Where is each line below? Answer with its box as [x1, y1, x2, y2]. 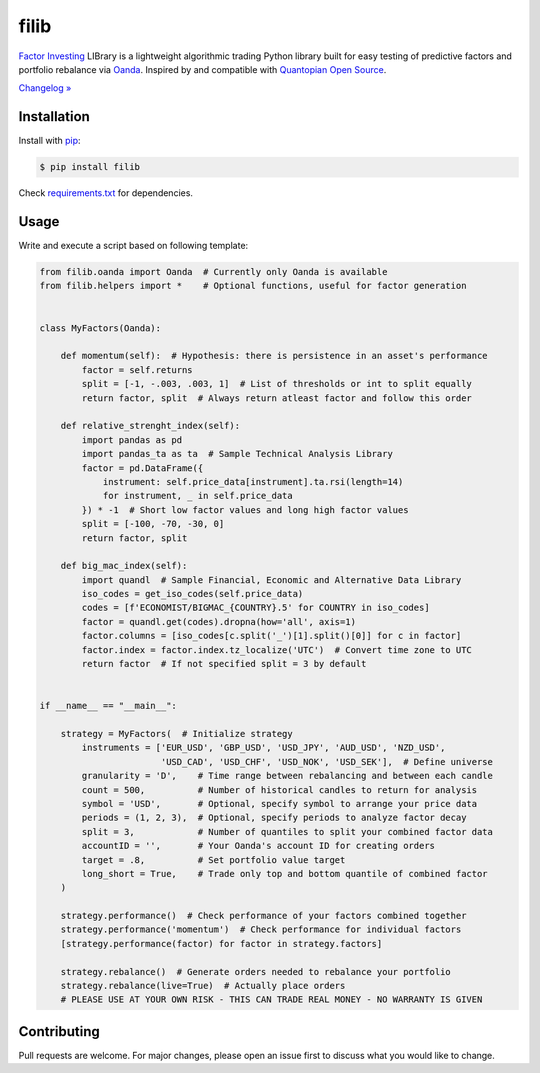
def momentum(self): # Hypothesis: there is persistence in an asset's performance [60, 350, 489, 362]
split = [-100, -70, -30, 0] [81, 518, 225, 530]
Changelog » [18, 82, 72, 94]
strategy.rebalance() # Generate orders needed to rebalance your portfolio [60, 966, 452, 977]
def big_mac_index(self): [60, 560, 188, 572]
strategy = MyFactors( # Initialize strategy [60, 728, 294, 739]
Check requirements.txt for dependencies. [18, 187, 194, 199]
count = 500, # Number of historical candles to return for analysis [81, 784, 478, 795]
